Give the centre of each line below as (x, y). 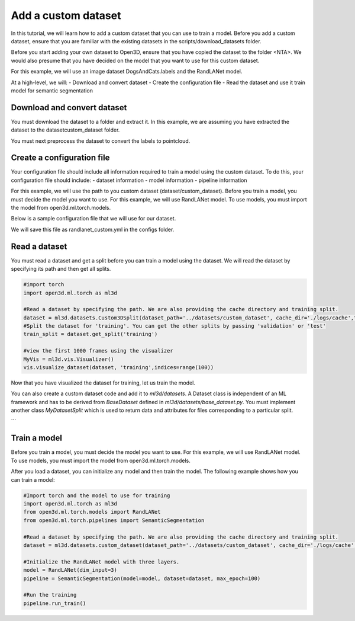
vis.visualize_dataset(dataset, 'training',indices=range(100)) (119, 368)
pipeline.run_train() (55, 603)
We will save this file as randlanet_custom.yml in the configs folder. (93, 229)
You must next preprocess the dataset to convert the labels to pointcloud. (101, 141)
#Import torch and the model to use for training (97, 495)
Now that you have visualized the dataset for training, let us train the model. (103, 383)
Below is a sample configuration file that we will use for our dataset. (93, 219)
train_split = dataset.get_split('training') (91, 334)
